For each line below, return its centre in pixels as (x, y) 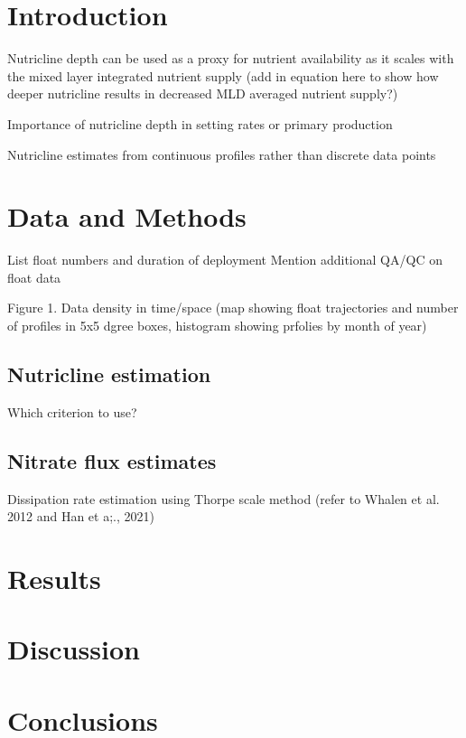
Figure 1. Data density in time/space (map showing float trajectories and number (233, 308)
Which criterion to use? (72, 411)
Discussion (74, 649)
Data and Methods (127, 216)
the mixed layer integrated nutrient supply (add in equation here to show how (223, 75)
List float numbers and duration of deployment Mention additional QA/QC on (225, 260)
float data (34, 277)
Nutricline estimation (109, 374)
